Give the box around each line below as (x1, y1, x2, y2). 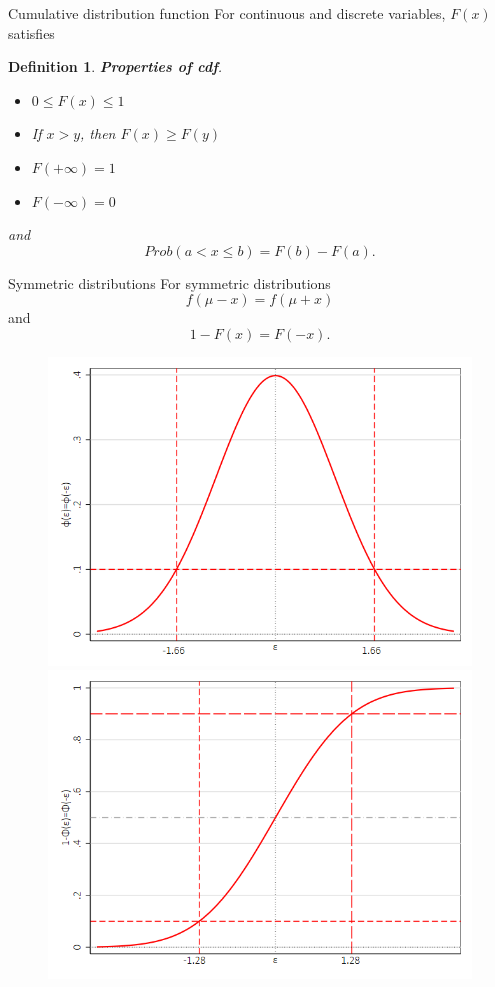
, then (80, 123, 116, 144)
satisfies (8, 22, 55, 43)
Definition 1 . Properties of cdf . (8, 56, 223, 77)
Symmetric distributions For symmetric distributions (8, 272, 331, 293)
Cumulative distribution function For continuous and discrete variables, (8, 3, 446, 23)
